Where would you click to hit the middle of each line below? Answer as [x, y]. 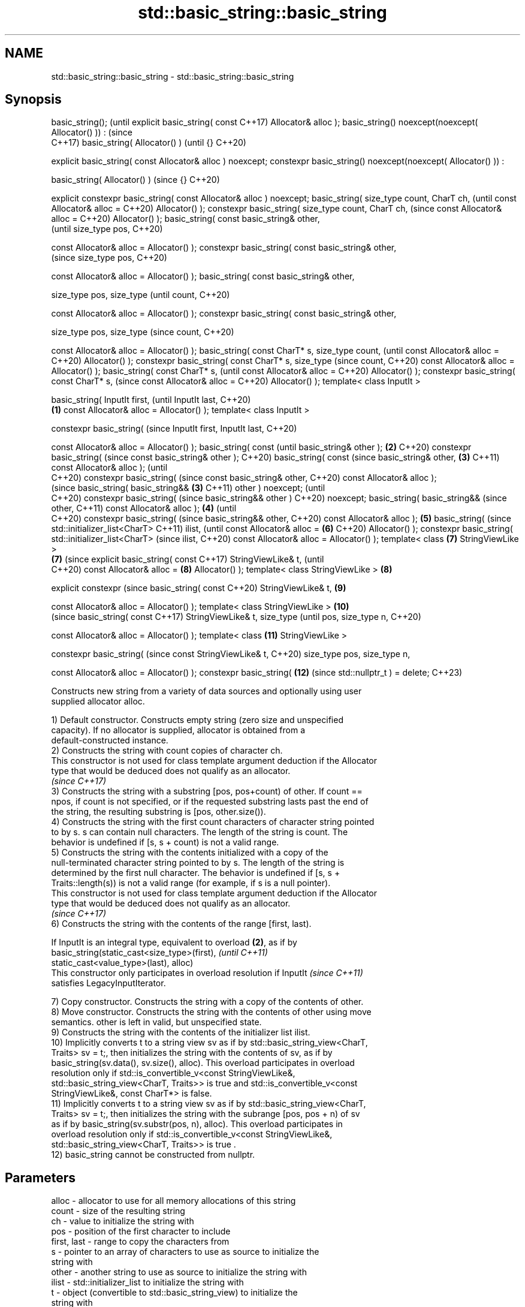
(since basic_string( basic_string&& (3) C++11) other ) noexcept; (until [188, 488]
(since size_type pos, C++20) [109, 258]
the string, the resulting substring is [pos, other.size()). [159, 812]
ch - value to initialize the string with [123, 1221]
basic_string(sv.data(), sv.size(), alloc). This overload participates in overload [203, 1063]
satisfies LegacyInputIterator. [108, 983]
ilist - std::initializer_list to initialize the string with [147, 1282]
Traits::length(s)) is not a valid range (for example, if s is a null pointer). [191, 883]
